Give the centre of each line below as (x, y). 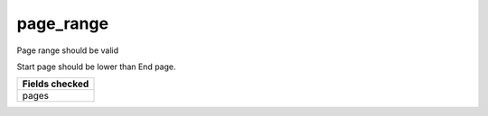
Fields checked (56, 84)
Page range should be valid (68, 50)
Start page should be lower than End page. (96, 67)
